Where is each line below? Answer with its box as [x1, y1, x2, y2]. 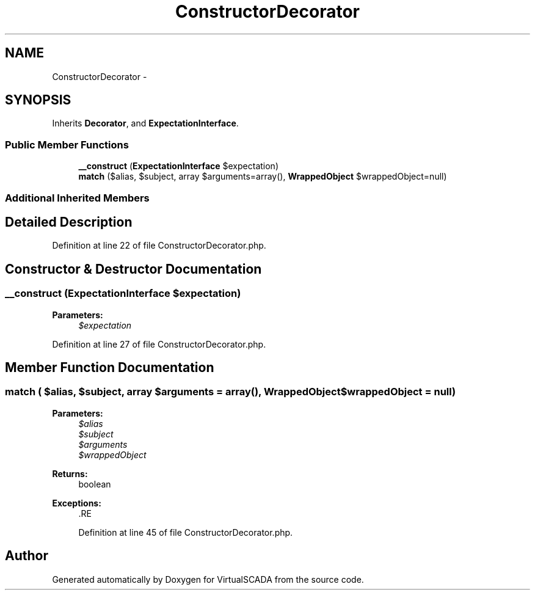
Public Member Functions [5, 138, 129, 151]
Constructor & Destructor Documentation [5, 261, 262, 277]
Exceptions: [52, 497, 101, 508]
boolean [78, 478, 111, 489]
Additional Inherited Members [5, 191, 150, 204]
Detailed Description [5, 214, 133, 230]
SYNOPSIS [5, 92, 71, 108]
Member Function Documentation [5, 360, 214, 376]
